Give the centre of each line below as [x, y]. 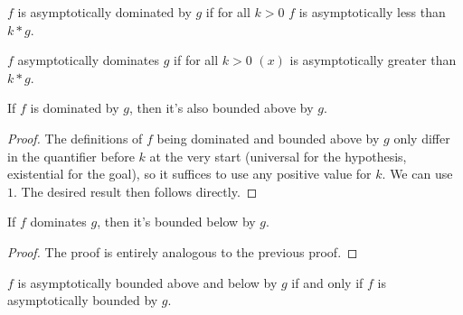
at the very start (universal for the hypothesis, [278, 156]
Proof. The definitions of [75, 138]
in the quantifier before [71, 156]
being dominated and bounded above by [268, 138]
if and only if [327, 282]
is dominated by [75, 108]
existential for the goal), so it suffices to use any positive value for [189, 174]
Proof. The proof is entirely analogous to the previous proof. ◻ [183, 251]
